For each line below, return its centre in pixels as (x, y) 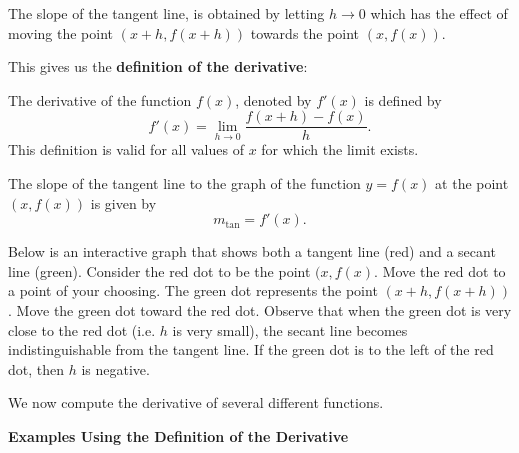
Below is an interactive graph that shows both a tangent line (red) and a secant (252, 251)
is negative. (115, 368)
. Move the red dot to (440, 270)
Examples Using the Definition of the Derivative (178, 435)
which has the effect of (439, 13)
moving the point (61, 32)
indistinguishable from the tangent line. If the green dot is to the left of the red (251, 349)
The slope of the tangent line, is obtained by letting (166, 13)
